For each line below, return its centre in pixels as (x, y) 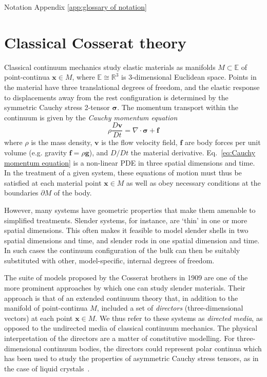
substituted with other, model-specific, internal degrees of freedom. (109, 260)
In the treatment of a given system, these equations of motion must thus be (123, 173)
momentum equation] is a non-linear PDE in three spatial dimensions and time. (130, 162)
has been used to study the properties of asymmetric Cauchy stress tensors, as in (131, 358)
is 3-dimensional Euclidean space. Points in (189, 77)
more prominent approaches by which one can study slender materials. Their (125, 288)
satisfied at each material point (53, 182)
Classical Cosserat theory (96, 42)
